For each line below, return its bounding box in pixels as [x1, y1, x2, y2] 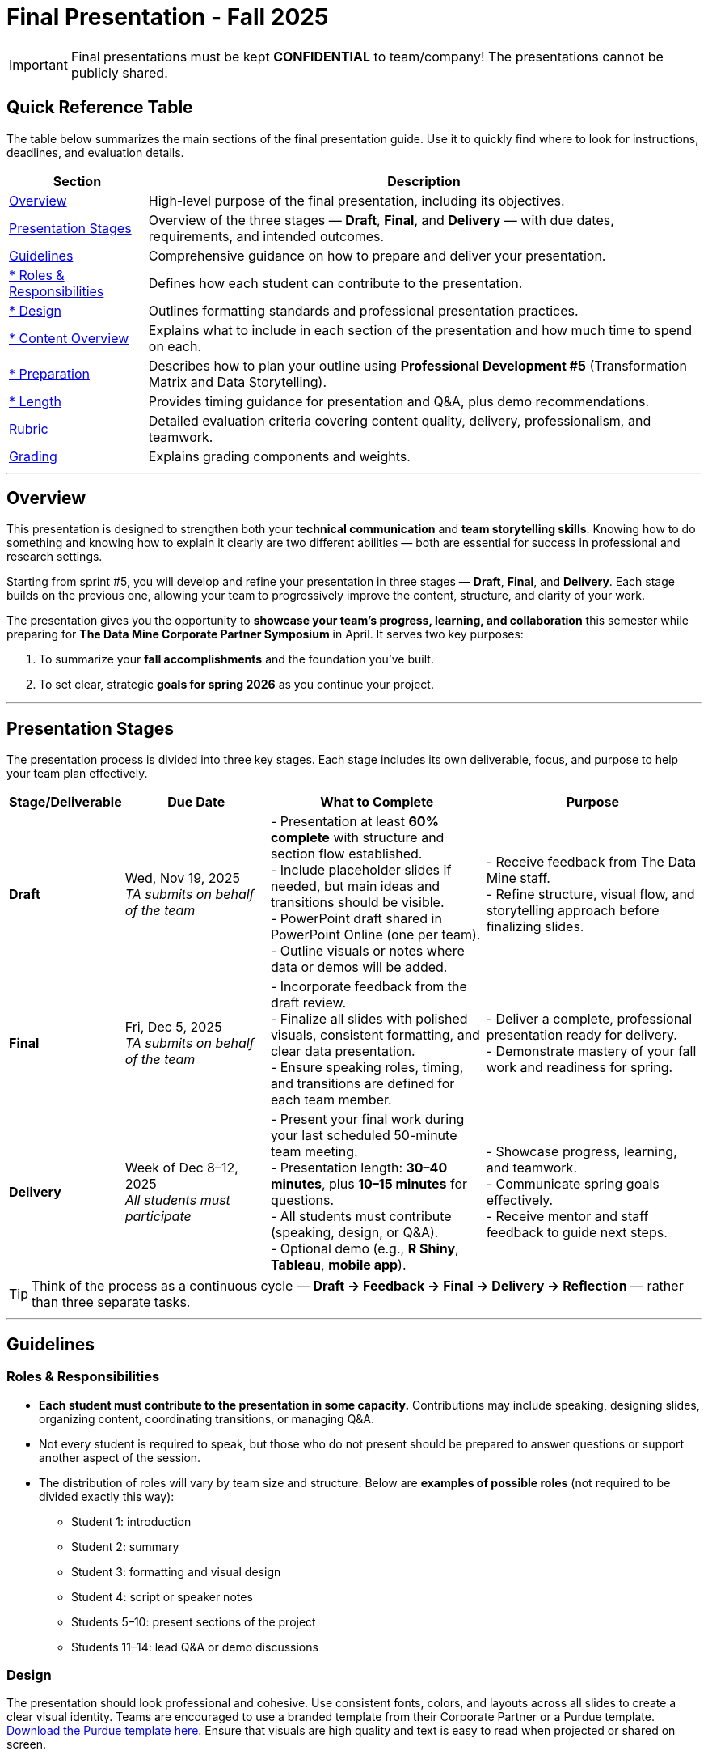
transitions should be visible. [270, 894, 445, 911]
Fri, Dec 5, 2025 [124, 1019, 222, 1036]
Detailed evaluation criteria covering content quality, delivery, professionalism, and [148, 412, 651, 429]
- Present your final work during [270, 1111, 465, 1128]
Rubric [9, 420, 48, 437]
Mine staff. [486, 870, 550, 887]
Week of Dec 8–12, [124, 1159, 238, 1176]
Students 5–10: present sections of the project [71, 1614, 316, 1629]
